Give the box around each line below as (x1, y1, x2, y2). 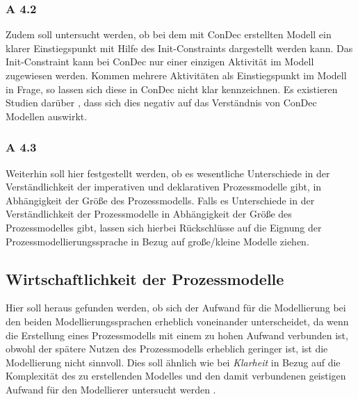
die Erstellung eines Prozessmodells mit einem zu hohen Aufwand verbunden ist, (6, 327, 348, 342)
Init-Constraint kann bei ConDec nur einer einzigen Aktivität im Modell (6, 54, 314, 69)
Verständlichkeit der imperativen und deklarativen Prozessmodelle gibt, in (6, 179, 322, 194)
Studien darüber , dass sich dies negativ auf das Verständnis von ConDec (6, 95, 317, 110)
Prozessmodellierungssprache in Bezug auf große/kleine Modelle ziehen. (6, 234, 309, 248)
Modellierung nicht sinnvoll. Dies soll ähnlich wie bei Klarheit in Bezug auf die (6, 355, 341, 369)
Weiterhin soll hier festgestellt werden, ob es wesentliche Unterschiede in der (6, 165, 330, 180)
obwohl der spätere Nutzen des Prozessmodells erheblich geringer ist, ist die (6, 341, 328, 356)
